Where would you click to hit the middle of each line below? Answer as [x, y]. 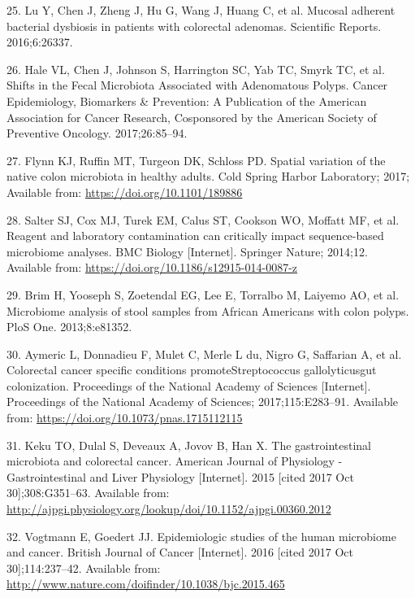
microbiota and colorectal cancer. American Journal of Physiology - [175, 461]
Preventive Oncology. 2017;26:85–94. [97, 133]
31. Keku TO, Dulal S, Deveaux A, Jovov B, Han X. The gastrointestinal [189, 445]
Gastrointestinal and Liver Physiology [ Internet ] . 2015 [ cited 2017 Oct [180, 476]
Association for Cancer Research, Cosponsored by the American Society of [192, 117]
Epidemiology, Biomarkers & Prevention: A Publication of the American [187, 100]
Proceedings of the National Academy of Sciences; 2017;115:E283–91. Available [203, 402]
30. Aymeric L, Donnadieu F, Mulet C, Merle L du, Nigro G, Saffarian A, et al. [204, 354]
